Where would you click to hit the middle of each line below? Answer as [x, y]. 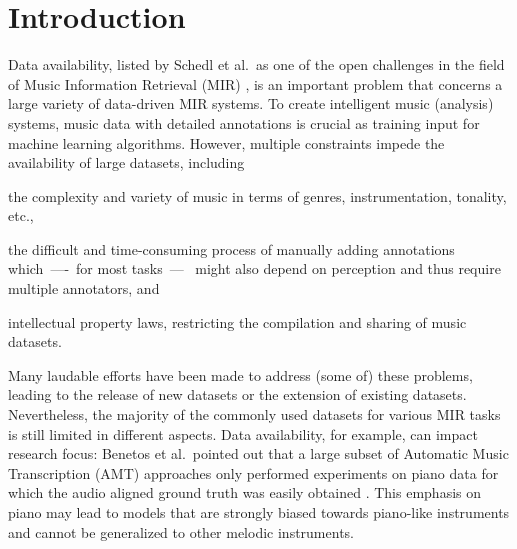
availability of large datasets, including [126, 162]
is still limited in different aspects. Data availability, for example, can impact [243, 433]
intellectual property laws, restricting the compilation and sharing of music [237, 321]
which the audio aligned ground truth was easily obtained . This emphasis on [245, 492]
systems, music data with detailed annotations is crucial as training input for [244, 122]
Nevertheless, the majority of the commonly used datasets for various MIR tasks [254, 414]
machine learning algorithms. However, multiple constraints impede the [226, 142]
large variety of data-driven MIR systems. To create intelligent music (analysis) [251, 103]
